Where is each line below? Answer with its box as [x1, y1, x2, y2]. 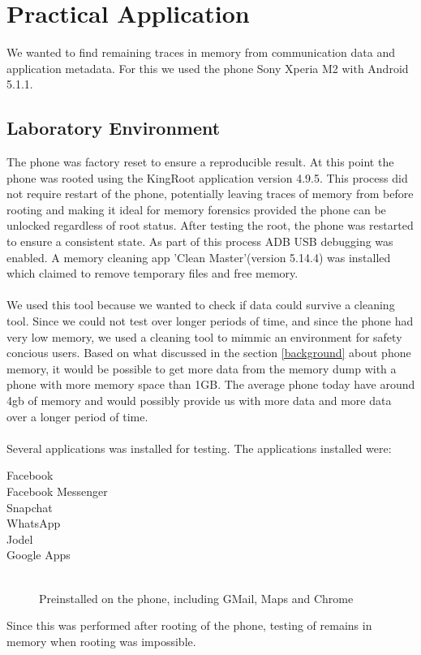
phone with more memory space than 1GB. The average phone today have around [6, 376, 415, 393]
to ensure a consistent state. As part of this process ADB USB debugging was [6, 233, 393, 250]
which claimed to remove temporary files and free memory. [6, 265, 299, 282]
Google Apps [6, 546, 71, 563]
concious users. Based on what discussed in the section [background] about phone [6, 344, 411, 361]
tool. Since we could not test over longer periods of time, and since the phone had [6, 312, 414, 330]
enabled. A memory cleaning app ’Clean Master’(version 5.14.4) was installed [6, 248, 391, 265]
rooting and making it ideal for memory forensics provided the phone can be [6, 200, 386, 218]
